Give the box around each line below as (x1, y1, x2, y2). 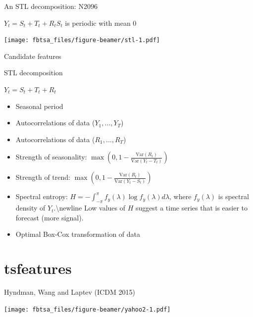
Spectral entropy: (15, 191, 68, 202)
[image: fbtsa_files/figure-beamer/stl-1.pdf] (4, 37, 160, 44)
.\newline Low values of (53, 203, 126, 213)
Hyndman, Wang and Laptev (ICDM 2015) (4, 287, 135, 297)
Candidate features (4, 51, 61, 61)
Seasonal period (15, 101, 63, 111)
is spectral (218, 191, 249, 202)
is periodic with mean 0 (65, 17, 137, 28)
